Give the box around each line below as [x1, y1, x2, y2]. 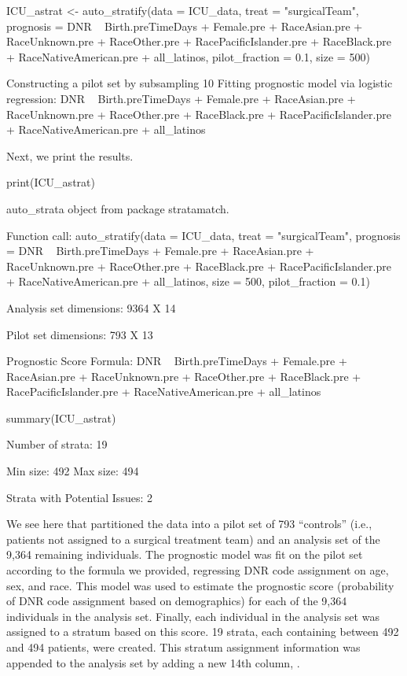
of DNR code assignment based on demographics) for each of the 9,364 [6, 593, 347, 609]
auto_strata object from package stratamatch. [6, 200, 229, 216]
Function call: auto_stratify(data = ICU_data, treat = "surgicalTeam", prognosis [6, 227, 401, 243]
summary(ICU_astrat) [6, 409, 116, 426]
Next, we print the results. [6, 147, 134, 164]
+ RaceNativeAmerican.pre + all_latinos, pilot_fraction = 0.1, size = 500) [6, 48, 370, 65]
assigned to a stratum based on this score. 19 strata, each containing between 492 [6, 623, 399, 640]
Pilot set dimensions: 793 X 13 [6, 326, 153, 342]
